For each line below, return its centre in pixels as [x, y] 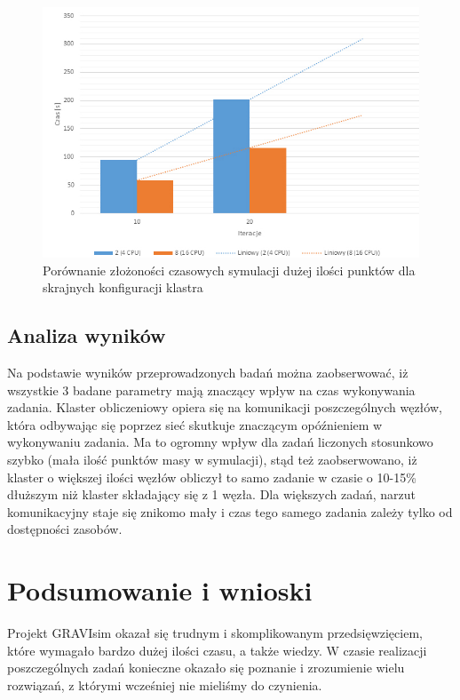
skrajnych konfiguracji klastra [123, 287]
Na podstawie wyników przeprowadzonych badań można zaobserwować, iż [208, 372]
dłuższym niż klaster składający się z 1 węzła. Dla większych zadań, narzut [211, 494]
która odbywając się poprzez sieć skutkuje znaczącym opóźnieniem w [195, 424]
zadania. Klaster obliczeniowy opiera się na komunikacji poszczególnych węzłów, [225, 407]
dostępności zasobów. [65, 529]
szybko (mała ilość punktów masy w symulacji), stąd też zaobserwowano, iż [212, 459]
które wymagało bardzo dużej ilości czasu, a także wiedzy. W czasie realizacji [217, 650]
